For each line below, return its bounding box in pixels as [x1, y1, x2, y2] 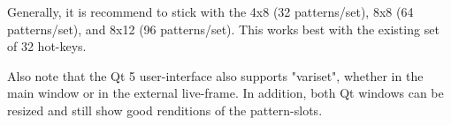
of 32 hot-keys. [7, 37, 87, 55]
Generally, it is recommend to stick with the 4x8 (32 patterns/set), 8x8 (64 [7, 3, 414, 20]
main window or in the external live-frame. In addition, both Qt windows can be [7, 84, 444, 102]
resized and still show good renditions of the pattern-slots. [7, 100, 323, 119]
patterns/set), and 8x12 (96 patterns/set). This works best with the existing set [7, 19, 440, 38]
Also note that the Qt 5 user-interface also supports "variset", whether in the [7, 66, 424, 85]
